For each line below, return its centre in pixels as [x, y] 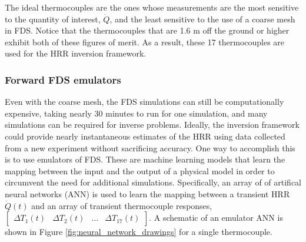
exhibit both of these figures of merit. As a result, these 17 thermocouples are [145, 42]
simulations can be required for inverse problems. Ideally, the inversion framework [152, 125]
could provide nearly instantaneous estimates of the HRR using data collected [145, 136]
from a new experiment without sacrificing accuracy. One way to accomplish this [150, 147]
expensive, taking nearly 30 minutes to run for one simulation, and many [136, 113]
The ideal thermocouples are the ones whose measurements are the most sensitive [152, 7]
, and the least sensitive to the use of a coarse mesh [202, 19]
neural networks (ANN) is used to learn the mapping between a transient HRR [147, 193]
